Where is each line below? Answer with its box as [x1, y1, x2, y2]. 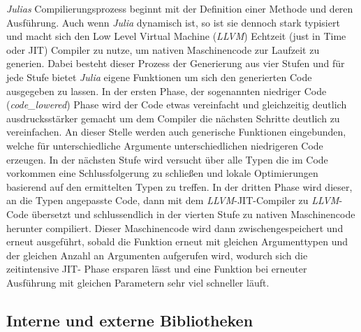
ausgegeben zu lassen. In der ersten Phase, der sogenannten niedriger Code [6, 83, 327, 98]
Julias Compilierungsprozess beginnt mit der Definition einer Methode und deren [6, 1, 353, 15]
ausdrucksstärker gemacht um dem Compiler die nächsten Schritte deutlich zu [6, 110, 340, 125]
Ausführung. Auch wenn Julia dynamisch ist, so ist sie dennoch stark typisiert [6, 15, 340, 29]
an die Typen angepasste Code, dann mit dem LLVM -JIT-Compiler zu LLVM [6, 193, 339, 208]
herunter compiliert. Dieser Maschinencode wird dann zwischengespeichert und [6, 220, 344, 235]
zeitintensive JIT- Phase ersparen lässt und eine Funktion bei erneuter [6, 261, 307, 276]
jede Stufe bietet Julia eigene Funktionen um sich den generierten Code [6, 69, 312, 84]
